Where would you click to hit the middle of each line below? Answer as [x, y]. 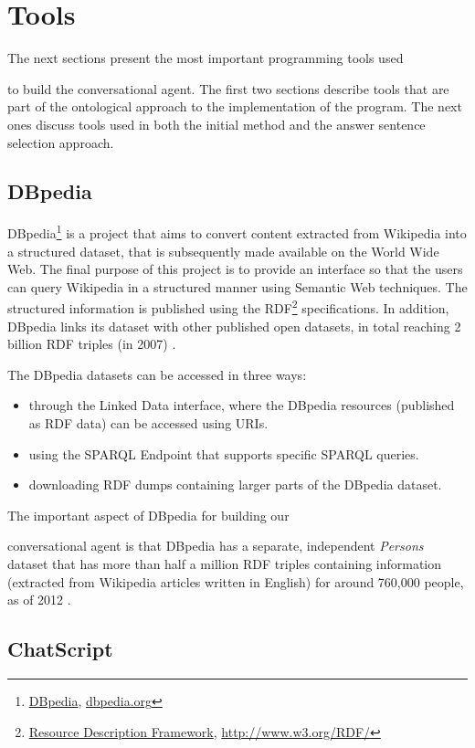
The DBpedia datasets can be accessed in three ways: [157, 374]
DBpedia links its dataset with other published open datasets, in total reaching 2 [234, 326]
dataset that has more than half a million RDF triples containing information [225, 563]
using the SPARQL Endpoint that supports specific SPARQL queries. [224, 453]
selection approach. [61, 142]
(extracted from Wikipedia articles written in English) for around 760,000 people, [236, 581]
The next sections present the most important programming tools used [206, 58]
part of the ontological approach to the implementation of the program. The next [235, 106]
